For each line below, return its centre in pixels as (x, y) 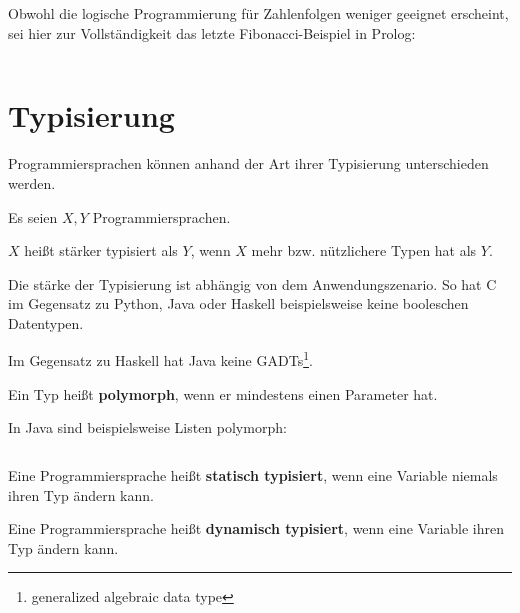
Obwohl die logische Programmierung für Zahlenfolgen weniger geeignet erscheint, (258, 13)
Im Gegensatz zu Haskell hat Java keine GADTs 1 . (160, 359)
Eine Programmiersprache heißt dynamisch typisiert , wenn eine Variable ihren (256, 528)
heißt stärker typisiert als (101, 250)
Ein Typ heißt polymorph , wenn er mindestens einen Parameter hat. (223, 393)
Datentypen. (46, 322)
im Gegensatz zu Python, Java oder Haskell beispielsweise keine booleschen (238, 303)
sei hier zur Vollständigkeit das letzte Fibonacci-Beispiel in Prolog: (212, 32)
